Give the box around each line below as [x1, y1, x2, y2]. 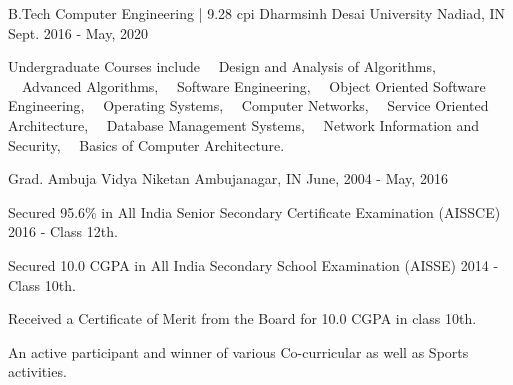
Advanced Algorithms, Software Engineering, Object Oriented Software [21, 75, 486, 96]
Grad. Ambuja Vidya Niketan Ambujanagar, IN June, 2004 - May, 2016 [8, 168, 448, 189]
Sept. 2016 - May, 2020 [8, 22, 148, 43]
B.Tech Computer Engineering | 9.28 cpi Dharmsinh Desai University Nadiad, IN [8, 3, 506, 23]
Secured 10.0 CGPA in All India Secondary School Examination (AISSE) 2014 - [8, 254, 499, 275]
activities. [8, 361, 67, 382]
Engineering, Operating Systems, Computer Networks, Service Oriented [8, 95, 489, 116]
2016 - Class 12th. [8, 221, 118, 242]
